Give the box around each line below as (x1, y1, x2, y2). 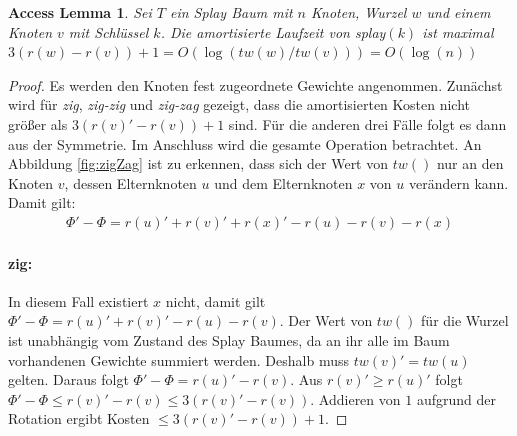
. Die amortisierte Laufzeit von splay (160, 21, 386, 42)
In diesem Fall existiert (8, 290, 149, 311)
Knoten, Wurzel (311, 2, 407, 22)
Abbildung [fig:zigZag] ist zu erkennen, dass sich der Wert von (8, 153, 389, 174)
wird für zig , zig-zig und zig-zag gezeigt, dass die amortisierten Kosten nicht (8, 94, 471, 115)
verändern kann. (408, 172, 509, 193)
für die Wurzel (421, 310, 509, 331)
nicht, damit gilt (165, 290, 266, 311)
